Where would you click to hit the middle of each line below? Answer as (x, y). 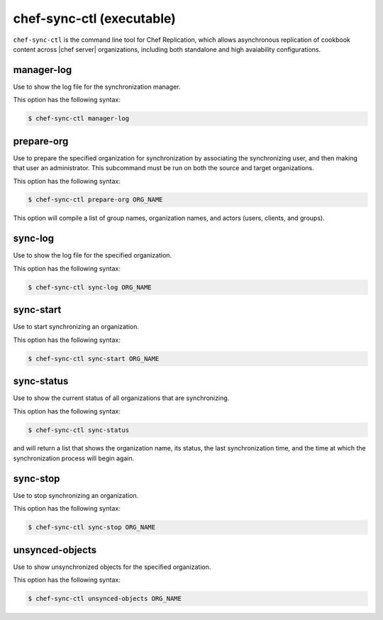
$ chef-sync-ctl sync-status (79, 430)
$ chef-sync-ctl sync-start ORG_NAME (94, 359)
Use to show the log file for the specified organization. (93, 255)
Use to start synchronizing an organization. (76, 327)
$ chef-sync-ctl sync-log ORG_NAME (90, 287)
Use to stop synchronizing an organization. (76, 495)
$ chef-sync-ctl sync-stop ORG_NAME (92, 527)
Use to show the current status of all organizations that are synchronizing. (121, 398)
